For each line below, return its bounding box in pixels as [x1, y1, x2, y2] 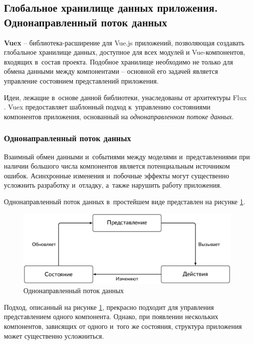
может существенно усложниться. [4, 330, 104, 341]
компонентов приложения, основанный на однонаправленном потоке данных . [4, 111, 234, 121]
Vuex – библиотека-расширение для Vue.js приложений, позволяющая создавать [4, 37, 245, 47]
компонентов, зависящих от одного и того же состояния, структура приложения [4, 321, 242, 331]
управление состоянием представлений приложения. [4, 75, 159, 86]
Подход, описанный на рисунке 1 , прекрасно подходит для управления [4, 301, 214, 312]
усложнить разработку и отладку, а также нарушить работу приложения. [4, 180, 222, 190]
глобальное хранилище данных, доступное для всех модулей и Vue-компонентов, [4, 47, 245, 57]
